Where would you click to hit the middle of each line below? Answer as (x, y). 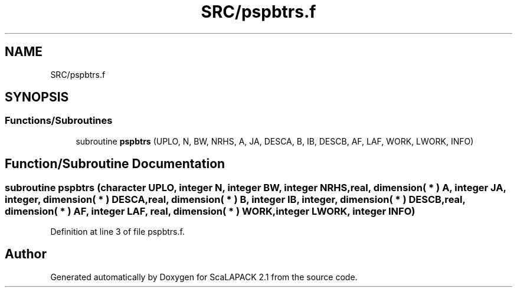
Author (26, 254)
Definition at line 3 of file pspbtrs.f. (117, 232)
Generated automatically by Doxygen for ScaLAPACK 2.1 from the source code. (204, 277)
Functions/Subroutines (59, 121)
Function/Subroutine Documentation (115, 164)
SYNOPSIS (37, 97)
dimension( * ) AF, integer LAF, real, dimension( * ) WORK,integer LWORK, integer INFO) (210, 211)
